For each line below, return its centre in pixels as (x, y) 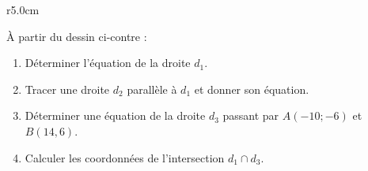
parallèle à (152, 89)
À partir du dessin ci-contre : (77, 36)
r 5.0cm (23, 9)
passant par (251, 115)
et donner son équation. (252, 89)
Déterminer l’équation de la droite (108, 63)
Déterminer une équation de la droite (115, 115)
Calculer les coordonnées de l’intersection (125, 157)
